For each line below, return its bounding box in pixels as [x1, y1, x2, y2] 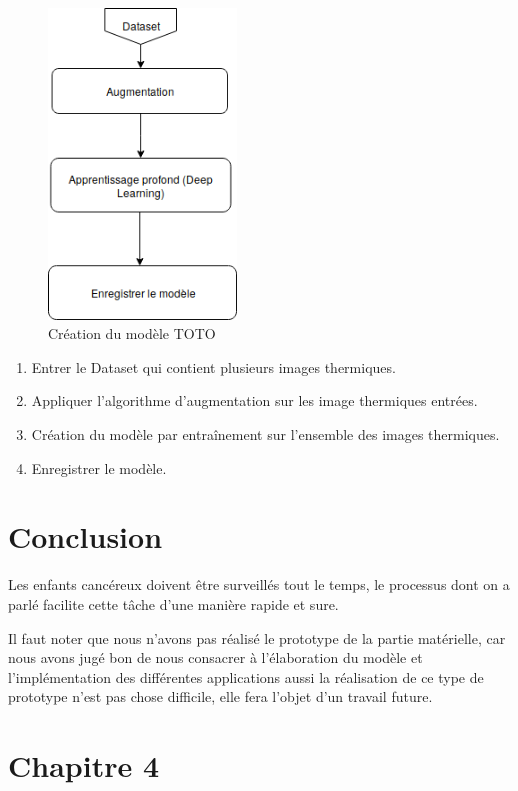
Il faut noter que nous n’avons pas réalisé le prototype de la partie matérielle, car [8, 627, 506, 648]
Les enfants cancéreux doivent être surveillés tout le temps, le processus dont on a [8, 574, 510, 595]
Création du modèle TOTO [48, 323, 216, 344]
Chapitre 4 [8, 745, 160, 786]
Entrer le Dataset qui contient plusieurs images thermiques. [31, 356, 396, 377]
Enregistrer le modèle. [31, 457, 167, 478]
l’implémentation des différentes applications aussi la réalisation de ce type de [8, 666, 484, 687]
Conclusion [8, 516, 163, 557]
